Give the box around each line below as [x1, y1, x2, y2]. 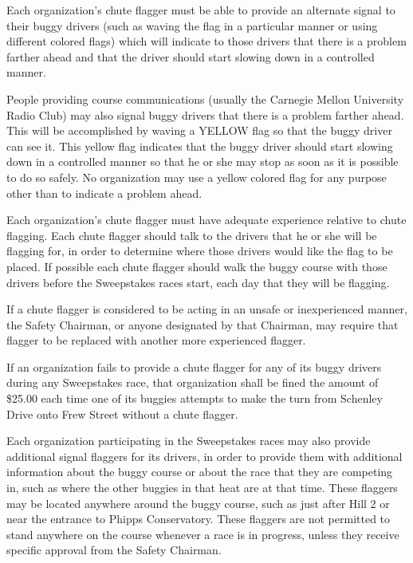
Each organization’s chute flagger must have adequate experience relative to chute [6, 211, 407, 228]
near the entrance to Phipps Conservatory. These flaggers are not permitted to [6, 510, 391, 527]
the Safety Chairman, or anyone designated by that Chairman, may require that [6, 316, 399, 333]
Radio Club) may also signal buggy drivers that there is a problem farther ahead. [6, 106, 404, 123]
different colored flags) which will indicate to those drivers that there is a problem [6, 33, 407, 49]
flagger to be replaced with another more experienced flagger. [6, 332, 306, 348]
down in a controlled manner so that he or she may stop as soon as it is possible [6, 153, 399, 170]
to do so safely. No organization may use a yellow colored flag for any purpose [6, 168, 387, 185]
